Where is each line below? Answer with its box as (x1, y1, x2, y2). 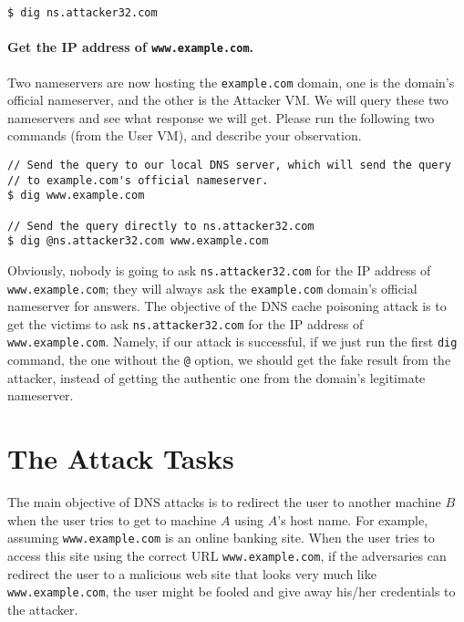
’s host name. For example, (277, 510, 428, 529)
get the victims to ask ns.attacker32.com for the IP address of (7, 314, 364, 333)
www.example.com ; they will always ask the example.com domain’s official (7, 278, 418, 297)
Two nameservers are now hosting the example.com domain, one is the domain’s (7, 72, 455, 91)
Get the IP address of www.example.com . (7, 37, 254, 57)
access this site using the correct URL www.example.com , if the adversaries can (7, 545, 447, 565)
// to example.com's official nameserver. (7, 173, 269, 187)
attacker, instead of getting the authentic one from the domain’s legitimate (7, 368, 426, 387)
